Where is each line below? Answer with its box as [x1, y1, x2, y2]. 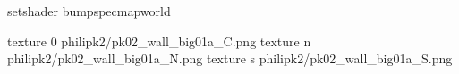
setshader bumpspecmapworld [7, 2, 171, 20]
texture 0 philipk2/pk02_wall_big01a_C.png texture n [7, 31, 311, 50]
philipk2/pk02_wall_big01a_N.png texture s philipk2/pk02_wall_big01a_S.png [7, 49, 453, 68]
